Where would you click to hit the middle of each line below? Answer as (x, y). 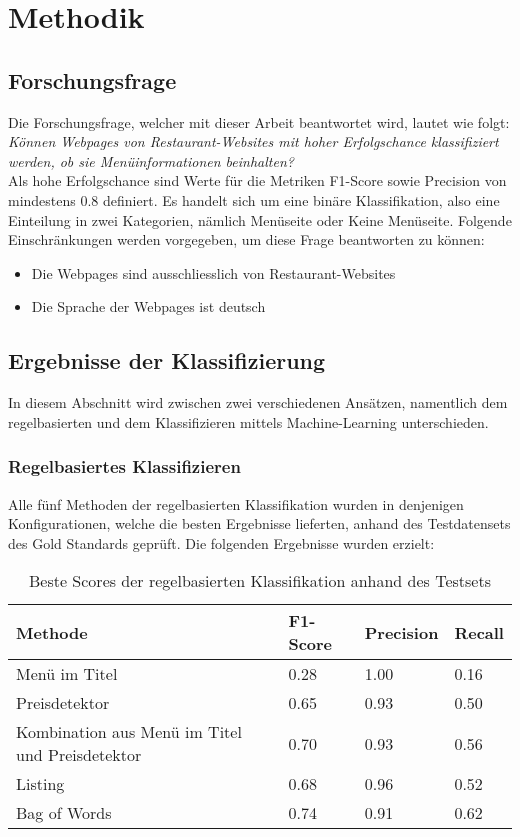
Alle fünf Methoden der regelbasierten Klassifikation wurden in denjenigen (236, 503)
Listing (40, 784)
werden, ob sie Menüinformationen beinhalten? (151, 160)
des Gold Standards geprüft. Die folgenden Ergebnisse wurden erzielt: (221, 542)
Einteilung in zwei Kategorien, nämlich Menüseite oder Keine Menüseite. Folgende (260, 219)
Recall (479, 632)
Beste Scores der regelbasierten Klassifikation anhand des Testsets (260, 581)
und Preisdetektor (79, 755)
